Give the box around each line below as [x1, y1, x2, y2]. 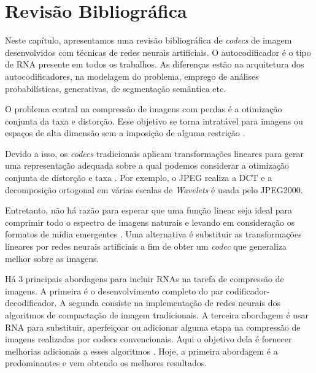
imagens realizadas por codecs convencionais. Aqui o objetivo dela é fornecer [5, 333, 292, 345]
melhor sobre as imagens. [5, 252, 99, 264]
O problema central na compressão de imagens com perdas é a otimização [5, 102, 282, 115]
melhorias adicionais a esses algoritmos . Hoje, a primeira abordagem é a [5, 344, 278, 357]
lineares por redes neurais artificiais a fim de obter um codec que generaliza [5, 240, 287, 253]
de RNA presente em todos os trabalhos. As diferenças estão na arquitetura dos [5, 58, 304, 71]
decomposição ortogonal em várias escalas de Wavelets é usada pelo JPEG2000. [5, 183, 303, 196]
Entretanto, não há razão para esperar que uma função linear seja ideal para [5, 204, 293, 217]
